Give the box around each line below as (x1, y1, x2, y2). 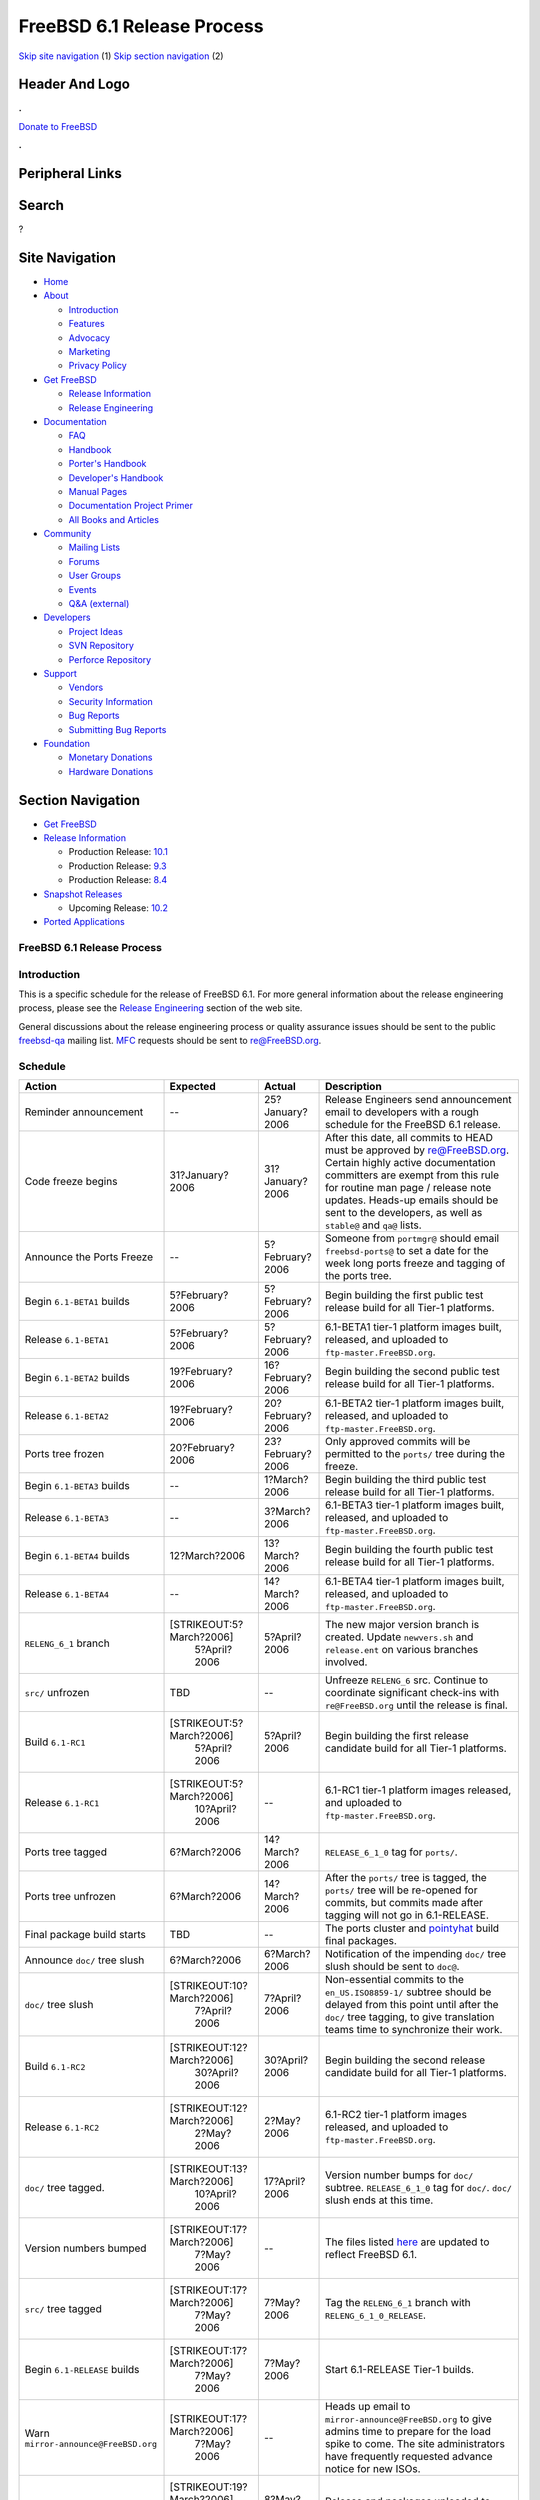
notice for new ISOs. (325, 2462, 421, 2476)
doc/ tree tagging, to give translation (325, 2010, 495, 2024)
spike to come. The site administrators (325, 2437, 505, 2451)
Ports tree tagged (24, 1845, 107, 1859)
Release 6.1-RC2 (24, 2120, 100, 2134)
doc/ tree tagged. (24, 2181, 105, 2195)
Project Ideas (68, 625, 124, 637)
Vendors (68, 681, 104, 694)
